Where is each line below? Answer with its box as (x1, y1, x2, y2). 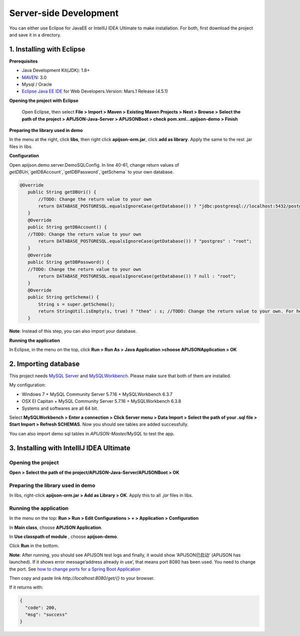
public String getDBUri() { (27, 189, 97, 195)
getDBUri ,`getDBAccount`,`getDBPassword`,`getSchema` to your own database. (9, 169, 174, 175)
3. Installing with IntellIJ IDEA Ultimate (9, 443, 130, 452)
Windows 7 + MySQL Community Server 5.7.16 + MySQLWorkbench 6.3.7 (21, 391, 172, 397)
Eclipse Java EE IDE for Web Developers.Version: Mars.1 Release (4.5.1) (21, 88, 168, 95)
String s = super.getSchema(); (38, 301, 115, 307)
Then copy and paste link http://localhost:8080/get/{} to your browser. (9, 575, 155, 581)
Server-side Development (9, 8, 119, 19)
